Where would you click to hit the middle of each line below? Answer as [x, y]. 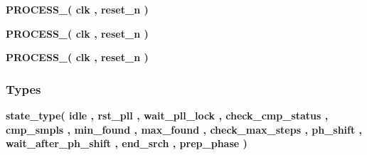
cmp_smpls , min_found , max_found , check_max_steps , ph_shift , [184, 129]
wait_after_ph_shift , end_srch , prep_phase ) [127, 143]
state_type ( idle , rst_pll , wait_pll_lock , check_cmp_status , [167, 115]
